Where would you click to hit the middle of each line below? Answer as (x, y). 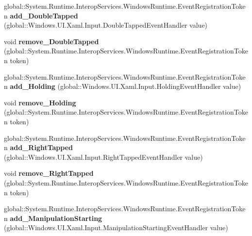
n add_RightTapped (39, 147)
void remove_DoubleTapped (51, 41)
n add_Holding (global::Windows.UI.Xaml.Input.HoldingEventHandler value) (123, 86)
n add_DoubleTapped (41, 15)
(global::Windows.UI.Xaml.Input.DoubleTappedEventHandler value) (106, 25)
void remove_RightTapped (49, 173)
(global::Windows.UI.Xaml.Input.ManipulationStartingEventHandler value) (116, 228)
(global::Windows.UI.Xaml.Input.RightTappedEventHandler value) (103, 157)
